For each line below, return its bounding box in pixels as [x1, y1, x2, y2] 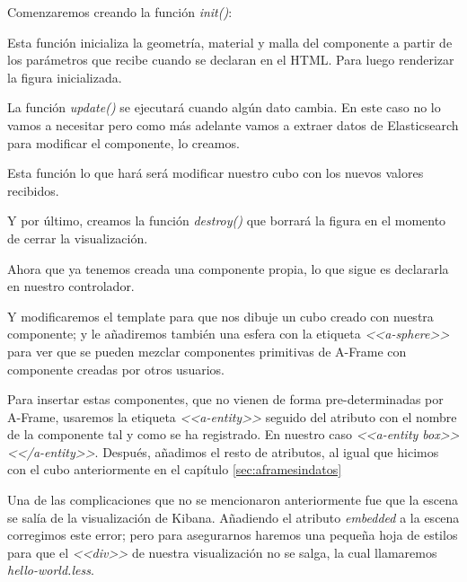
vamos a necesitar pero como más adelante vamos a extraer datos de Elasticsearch [7, 115, 459, 134]
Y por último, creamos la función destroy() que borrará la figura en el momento [7, 211, 446, 230]
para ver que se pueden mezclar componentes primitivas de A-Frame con [7, 341, 407, 360]
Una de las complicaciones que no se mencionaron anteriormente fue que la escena [7, 490, 459, 509]
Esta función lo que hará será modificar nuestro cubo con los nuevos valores [7, 163, 424, 182]
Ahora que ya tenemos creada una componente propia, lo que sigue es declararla [7, 259, 449, 278]
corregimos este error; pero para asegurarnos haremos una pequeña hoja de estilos [7, 525, 458, 544]
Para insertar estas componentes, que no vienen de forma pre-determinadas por [7, 390, 444, 409]
